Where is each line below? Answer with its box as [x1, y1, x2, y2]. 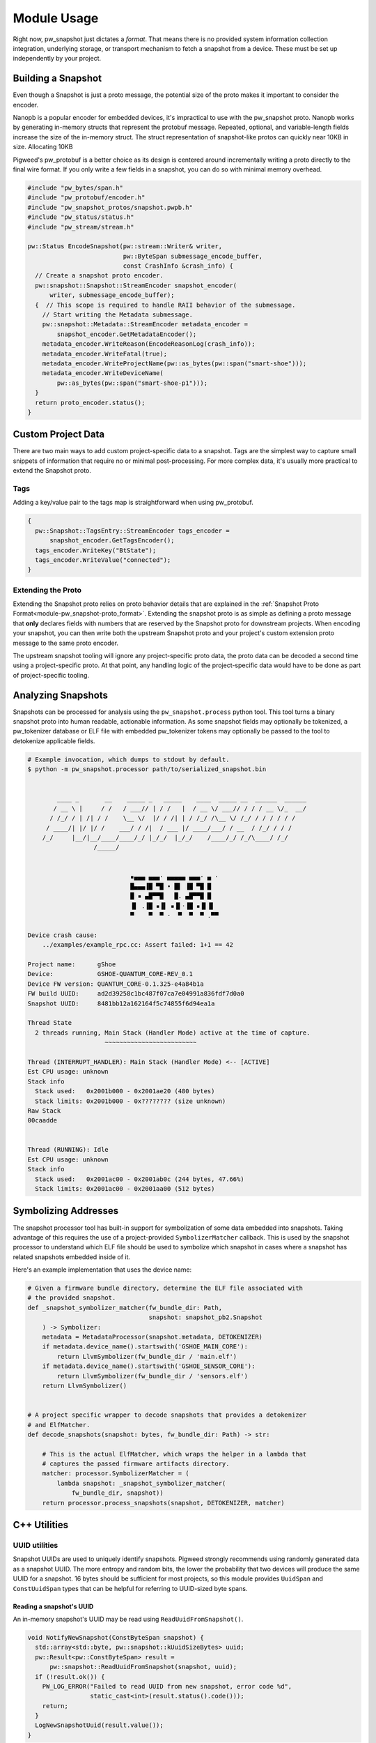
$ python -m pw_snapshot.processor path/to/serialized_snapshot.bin [27, 766, 267, 773]
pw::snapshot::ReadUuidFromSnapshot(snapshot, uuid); [49, 1663, 237, 1671]
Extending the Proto [13, 585, 82, 595]
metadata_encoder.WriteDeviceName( [42, 370, 164, 377]
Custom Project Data [13, 429, 104, 441]
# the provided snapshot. [27, 1294, 116, 1302]
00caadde [27, 1116, 58, 1125]
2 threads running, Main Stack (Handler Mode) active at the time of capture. [35, 1028, 311, 1037]
